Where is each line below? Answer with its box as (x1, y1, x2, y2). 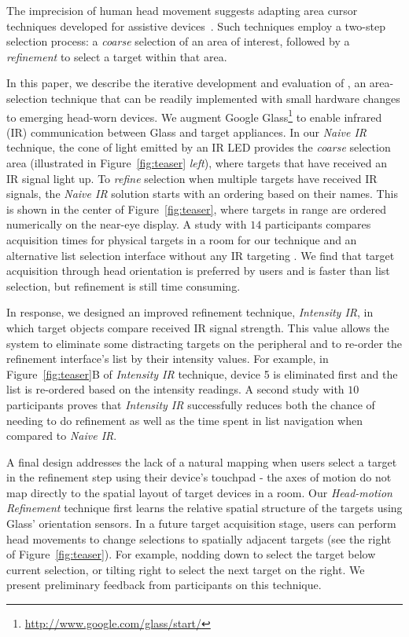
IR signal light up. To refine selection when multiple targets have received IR (6, 170, 378, 186)
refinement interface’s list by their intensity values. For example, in (6, 350, 329, 367)
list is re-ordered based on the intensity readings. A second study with (6, 381, 345, 397)
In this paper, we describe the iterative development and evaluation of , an (6, 75, 367, 91)
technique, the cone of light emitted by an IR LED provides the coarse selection (6, 139, 391, 156)
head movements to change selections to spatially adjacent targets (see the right (6, 530, 392, 547)
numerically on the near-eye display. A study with (6, 216, 247, 232)
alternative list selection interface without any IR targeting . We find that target (6, 247, 395, 263)
